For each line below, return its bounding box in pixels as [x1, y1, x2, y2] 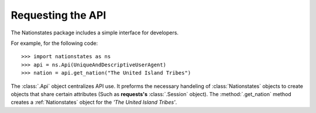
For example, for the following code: [11, 40, 98, 47]
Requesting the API [11, 9, 107, 22]
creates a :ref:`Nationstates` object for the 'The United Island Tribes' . [11, 99, 177, 106]
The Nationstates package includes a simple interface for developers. [11, 29, 178, 36]
